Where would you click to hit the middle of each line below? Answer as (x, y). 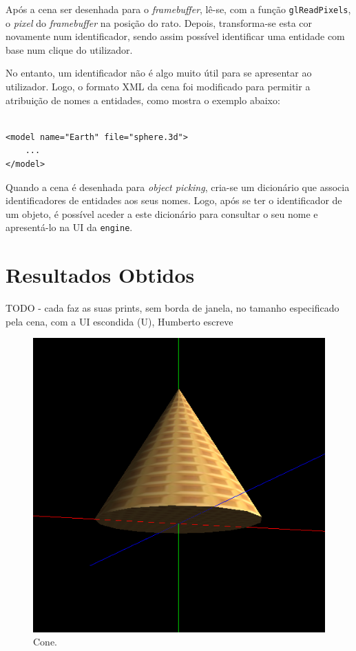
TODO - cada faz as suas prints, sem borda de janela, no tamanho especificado (172, 308)
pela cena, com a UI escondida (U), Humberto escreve (119, 321)
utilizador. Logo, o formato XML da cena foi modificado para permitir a (158, 87)
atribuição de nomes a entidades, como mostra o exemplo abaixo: (143, 100)
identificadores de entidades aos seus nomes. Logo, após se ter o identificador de (174, 200)
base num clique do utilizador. (69, 49)
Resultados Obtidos (100, 275)
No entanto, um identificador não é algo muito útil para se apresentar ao (159, 73)
